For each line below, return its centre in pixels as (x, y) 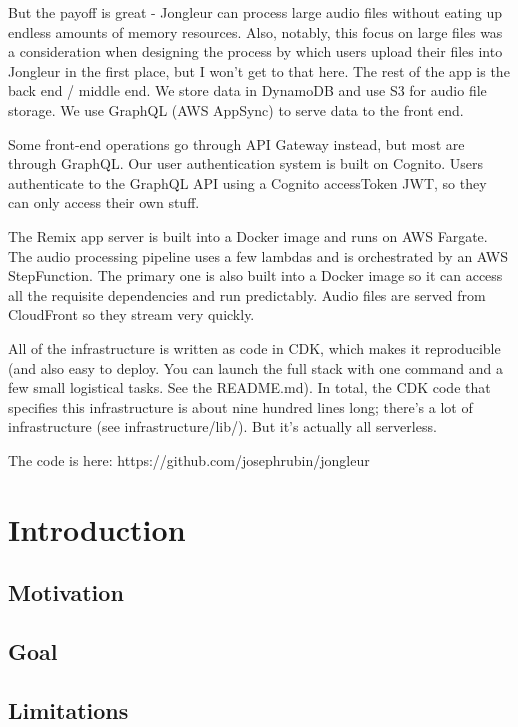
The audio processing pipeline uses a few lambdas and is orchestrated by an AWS (258, 255)
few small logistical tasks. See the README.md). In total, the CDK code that (249, 387)
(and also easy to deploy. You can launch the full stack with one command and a (255, 367)
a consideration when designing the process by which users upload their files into (255, 51)
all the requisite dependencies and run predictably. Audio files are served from (247, 294)
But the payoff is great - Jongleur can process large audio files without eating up (255, 12)
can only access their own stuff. (104, 202)
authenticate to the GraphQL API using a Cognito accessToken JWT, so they (247, 182)
